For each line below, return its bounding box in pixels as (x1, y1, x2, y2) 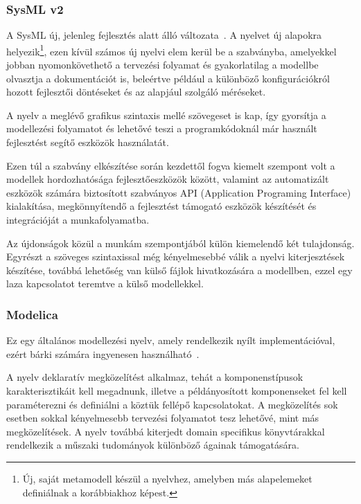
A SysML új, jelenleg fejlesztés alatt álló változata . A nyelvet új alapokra (6, 28, 322, 42)
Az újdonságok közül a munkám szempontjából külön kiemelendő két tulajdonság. (6, 235, 355, 250)
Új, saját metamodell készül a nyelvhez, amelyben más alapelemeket (22, 471, 312, 485)
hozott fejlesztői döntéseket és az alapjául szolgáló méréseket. (6, 84, 266, 99)
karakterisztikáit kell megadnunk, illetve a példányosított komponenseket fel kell (6, 383, 347, 397)
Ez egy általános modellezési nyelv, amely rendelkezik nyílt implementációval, (6, 333, 335, 348)
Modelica (6, 305, 58, 323)
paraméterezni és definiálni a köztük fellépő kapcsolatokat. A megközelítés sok (6, 397, 338, 411)
